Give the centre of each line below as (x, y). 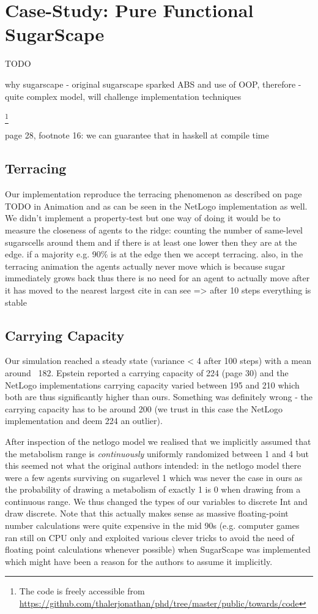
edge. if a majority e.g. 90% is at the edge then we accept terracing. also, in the (154, 254)
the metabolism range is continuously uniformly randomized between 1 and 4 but (157, 453)
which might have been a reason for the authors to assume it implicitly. (139, 561)
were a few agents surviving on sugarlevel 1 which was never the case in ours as (154, 477)
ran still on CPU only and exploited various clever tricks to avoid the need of (150, 537)
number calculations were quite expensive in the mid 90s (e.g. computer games (152, 525)
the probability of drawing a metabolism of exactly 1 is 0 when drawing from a (153, 489)
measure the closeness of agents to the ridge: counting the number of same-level (154, 230)
